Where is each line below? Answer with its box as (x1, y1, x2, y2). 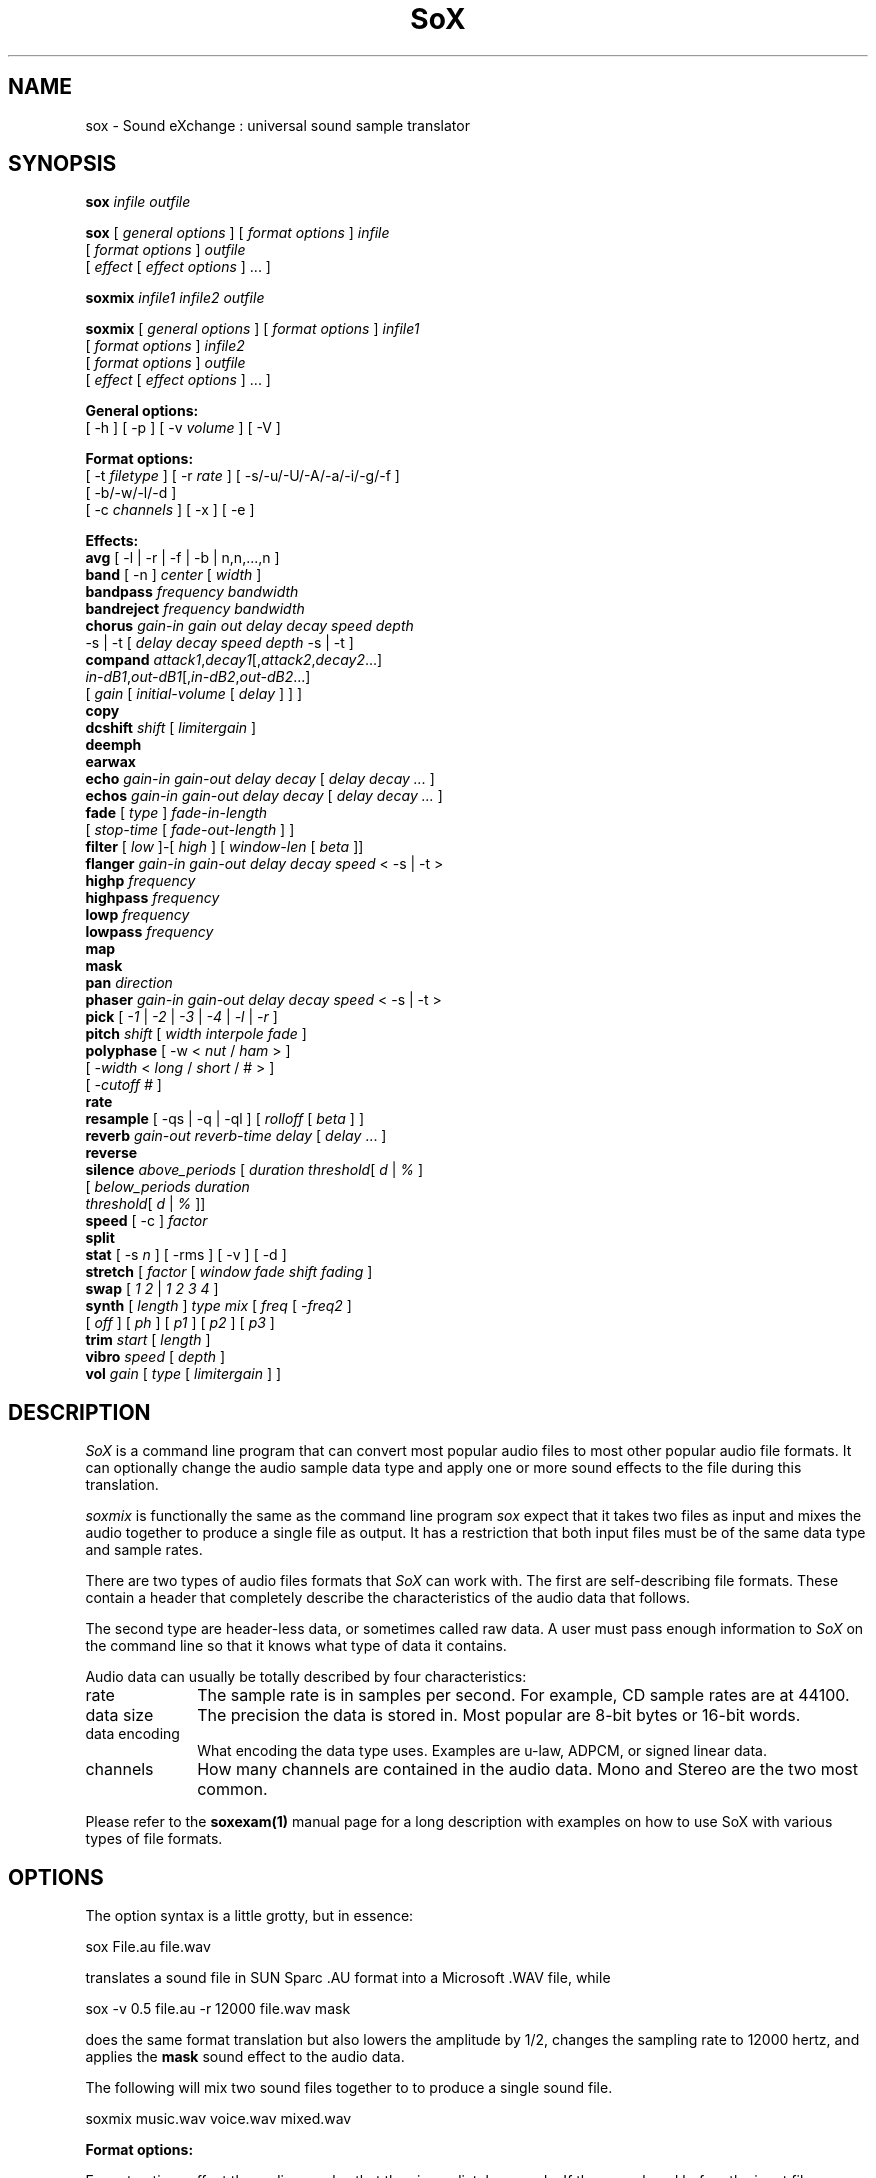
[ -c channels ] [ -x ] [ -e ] (85, 501, 255, 519)
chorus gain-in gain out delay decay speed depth (85, 617, 414, 635)
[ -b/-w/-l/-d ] (85, 484, 177, 502)
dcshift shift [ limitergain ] (85, 719, 257, 737)
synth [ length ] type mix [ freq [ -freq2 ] (85, 1297, 352, 1315)
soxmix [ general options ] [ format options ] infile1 (85, 320, 420, 338)
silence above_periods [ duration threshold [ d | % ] (85, 1161, 424, 1179)
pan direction (85, 974, 173, 992)
